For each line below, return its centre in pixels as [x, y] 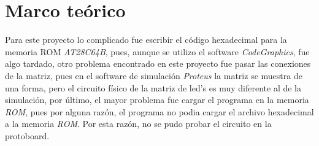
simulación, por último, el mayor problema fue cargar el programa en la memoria [157, 100]
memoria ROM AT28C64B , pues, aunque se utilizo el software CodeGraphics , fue [157, 51]
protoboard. [27, 135]
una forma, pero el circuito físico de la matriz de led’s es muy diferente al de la [153, 87]
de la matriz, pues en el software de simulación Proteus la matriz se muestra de [154, 75]
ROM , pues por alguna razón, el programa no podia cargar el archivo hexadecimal [159, 111]
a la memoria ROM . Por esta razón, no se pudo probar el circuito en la [138, 124]
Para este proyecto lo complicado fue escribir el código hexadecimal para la [146, 40]
